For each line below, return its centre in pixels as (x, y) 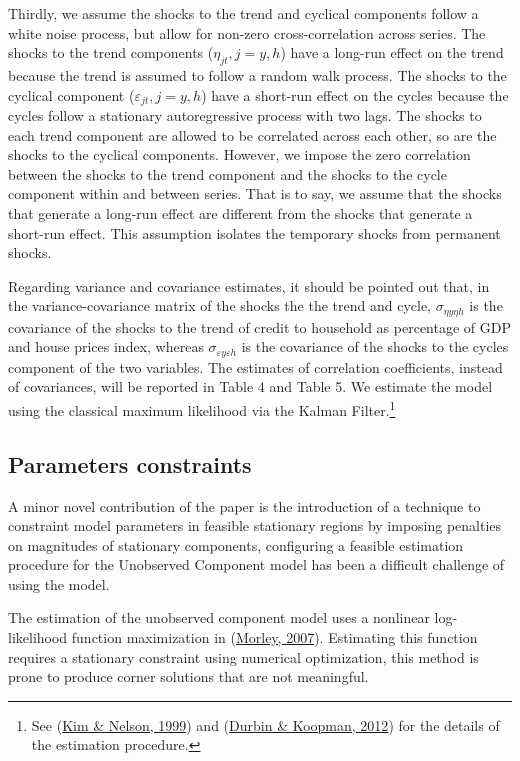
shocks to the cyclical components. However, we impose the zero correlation (239, 154)
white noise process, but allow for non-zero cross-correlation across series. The (247, 32)
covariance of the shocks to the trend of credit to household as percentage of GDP (259, 326)
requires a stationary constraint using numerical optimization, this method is (243, 656)
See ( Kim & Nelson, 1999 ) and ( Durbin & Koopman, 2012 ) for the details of (265, 724)
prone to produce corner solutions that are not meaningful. (188, 676)
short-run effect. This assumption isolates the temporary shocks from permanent (254, 232)
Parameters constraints (130, 463)
